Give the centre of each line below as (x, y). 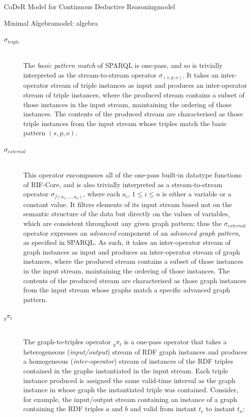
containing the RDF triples (64, 409)
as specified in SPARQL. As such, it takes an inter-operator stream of (127, 242)
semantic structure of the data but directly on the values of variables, (127, 214)
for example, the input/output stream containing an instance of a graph (130, 399)
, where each (102, 194)
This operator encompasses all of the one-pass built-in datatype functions (133, 175)
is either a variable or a (197, 194)
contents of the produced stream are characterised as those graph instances (135, 280)
